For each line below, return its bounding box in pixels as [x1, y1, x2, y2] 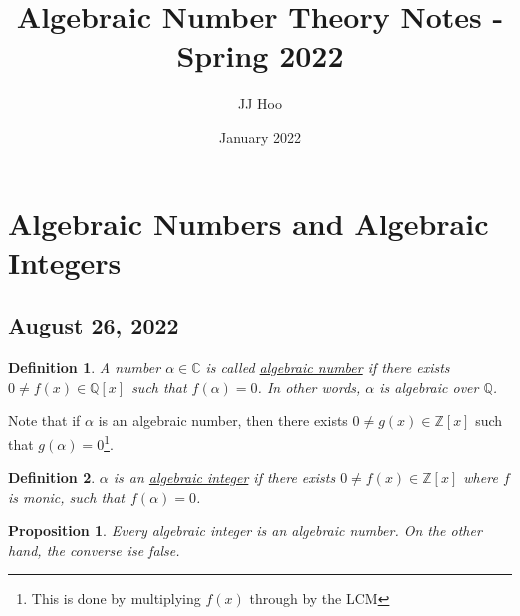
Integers [8, 241, 122, 282]
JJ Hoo [238, 93, 282, 114]
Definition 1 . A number [8, 357, 161, 378]
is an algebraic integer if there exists [113, 467, 336, 488]
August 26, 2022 [8, 310, 179, 341]
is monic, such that [8, 486, 126, 507]
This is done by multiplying [31, 588, 201, 609]
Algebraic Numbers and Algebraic [8, 202, 489, 243]
